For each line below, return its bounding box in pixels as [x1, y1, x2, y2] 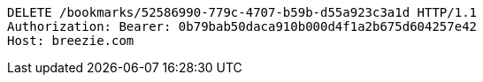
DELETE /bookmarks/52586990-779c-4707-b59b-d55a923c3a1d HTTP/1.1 [7, 5, 478, 19]
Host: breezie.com [7, 34, 134, 48]
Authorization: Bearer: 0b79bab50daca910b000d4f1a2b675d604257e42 [7, 19, 478, 34]
